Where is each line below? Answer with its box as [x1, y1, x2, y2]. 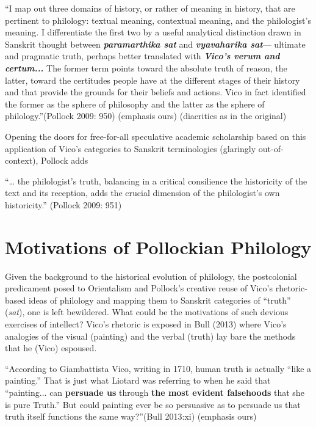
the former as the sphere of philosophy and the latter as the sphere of [5, 97, 265, 110]
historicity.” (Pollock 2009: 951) [5, 198, 122, 211]
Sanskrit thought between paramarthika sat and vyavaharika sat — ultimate [5, 37, 306, 50]
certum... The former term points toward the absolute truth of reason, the [5, 61, 287, 74]
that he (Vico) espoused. [5, 341, 97, 354]
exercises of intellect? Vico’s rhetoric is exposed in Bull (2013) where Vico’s [5, 318, 287, 330]
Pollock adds [41, 154, 88, 167]
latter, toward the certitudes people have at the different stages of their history [5, 73, 300, 86]
